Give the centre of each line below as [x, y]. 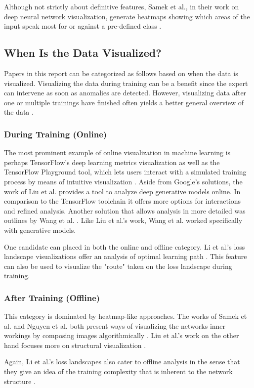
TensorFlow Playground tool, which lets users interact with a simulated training [125, 172]
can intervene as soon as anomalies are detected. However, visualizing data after [125, 93]
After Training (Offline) [52, 297]
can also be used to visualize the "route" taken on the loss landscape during [118, 266]
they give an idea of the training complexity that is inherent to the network [118, 371]
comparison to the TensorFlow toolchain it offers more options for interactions [123, 201]
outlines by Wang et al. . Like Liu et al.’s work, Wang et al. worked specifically [123, 220]
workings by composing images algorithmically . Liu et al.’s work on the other [122, 335]
